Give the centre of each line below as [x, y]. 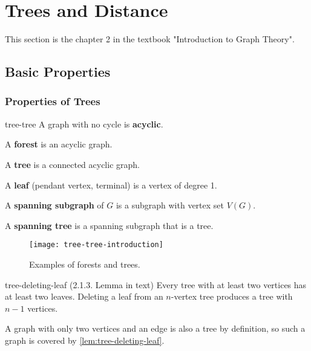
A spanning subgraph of [54, 205]
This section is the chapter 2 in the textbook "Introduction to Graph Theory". [150, 39]
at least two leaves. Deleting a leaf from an [84, 296]
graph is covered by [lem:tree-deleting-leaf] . [85, 340]
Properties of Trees [53, 101]
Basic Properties [58, 72]
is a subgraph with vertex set [170, 205]
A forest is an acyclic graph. [59, 144]
